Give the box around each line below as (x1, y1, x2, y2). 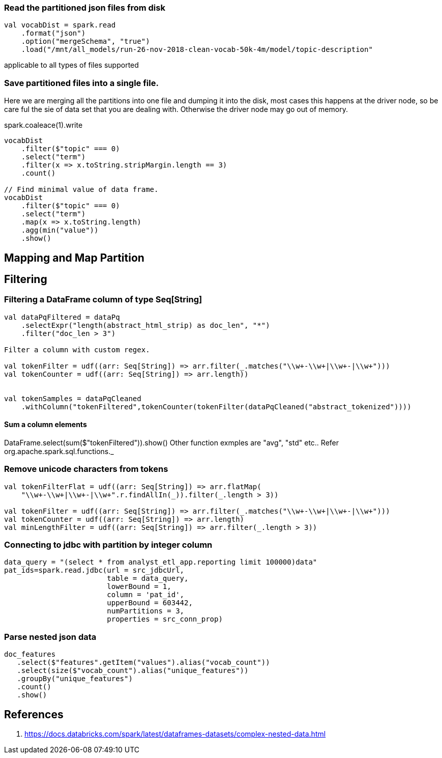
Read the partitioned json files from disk (4, 3, 165, 13)
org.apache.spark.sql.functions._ (4, 446, 114, 456)
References (4, 708, 64, 721)
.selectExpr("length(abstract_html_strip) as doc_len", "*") (21, 321, 270, 329)
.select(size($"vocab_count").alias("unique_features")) (17, 666, 249, 675)
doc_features (4, 650, 56, 659)
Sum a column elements (4, 420, 87, 429)
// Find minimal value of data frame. (4, 185, 159, 194)
